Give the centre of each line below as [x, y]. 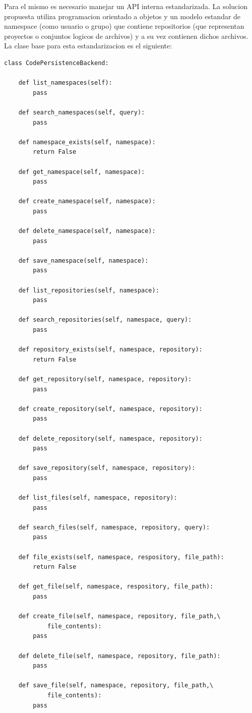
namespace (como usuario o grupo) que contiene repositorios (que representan [124, 26]
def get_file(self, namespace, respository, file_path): [116, 587]
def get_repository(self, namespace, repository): [105, 379]
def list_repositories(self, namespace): [89, 290]
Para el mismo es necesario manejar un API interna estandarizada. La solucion [126, 6]
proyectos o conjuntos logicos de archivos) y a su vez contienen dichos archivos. [126, 36]
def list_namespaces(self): [65, 83]
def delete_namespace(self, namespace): [87, 231]
